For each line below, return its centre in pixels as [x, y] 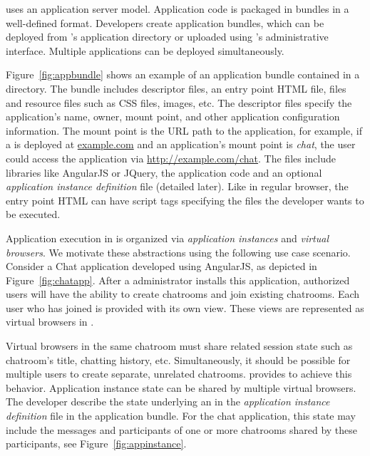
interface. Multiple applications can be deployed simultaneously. [145, 50]
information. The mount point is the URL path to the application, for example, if [184, 130]
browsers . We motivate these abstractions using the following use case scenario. [178, 252]
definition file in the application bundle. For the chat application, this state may [181, 416]
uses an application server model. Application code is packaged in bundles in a [178, 9]
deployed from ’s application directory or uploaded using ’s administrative [167, 37]
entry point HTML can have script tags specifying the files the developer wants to [185, 200]
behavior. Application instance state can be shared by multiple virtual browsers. [181, 387]
